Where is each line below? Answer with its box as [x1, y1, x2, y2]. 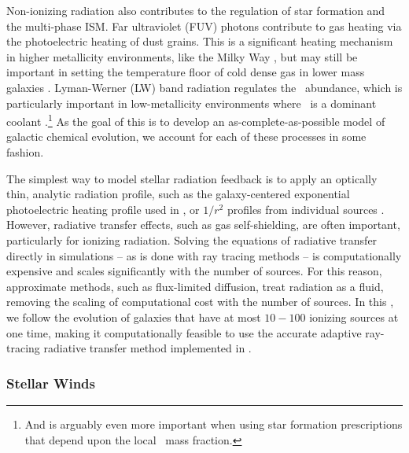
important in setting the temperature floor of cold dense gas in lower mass [6, 64, 365, 80]
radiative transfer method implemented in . [43, 340, 252, 356]
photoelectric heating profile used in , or [6, 201, 200, 217]
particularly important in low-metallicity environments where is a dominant [6, 94, 377, 111]
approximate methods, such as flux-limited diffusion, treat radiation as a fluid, [6, 278, 384, 294]
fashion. [6, 144, 44, 160]
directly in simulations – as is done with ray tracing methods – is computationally [6, 247, 402, 263]
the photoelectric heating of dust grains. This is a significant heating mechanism [6, 33, 393, 50]
